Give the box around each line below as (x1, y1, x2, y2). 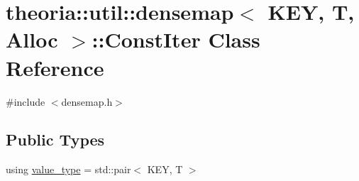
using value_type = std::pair (6, 162, 131, 177)
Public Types (6, 128, 105, 150)
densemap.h (61, 94, 113, 109)
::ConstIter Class (92, 25, 260, 54)
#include (6, 94, 45, 109)
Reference (6, 53, 104, 82)
